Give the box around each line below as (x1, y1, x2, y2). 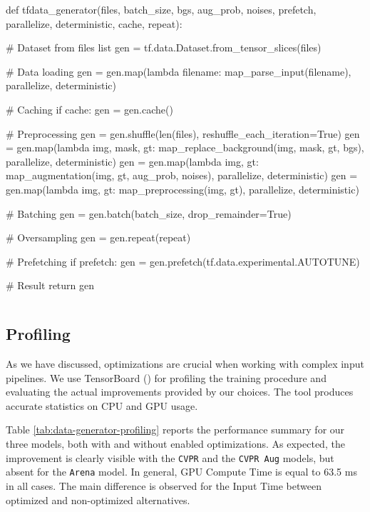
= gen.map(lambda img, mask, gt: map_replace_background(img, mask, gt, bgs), (6, 140, 364, 155)
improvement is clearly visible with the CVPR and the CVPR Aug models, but (6, 450, 334, 465)
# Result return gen (6, 278, 95, 293)
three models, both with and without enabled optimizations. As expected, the (6, 436, 345, 451)
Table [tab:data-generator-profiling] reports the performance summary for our (6, 422, 345, 437)
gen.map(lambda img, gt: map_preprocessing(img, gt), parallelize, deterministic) (6, 181, 359, 196)
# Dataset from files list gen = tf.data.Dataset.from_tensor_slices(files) (6, 40, 322, 55)
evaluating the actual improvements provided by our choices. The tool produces (6, 384, 354, 399)
